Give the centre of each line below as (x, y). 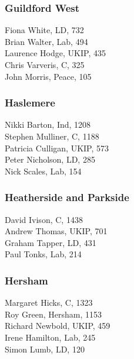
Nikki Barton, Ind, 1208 (48, 124)
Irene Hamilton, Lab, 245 (50, 337)
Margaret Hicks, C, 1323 (49, 303)
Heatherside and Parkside (67, 197)
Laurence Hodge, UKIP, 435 (55, 53)
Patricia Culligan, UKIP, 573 (57, 148)
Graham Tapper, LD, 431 (51, 242)
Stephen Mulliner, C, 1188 (52, 136)
